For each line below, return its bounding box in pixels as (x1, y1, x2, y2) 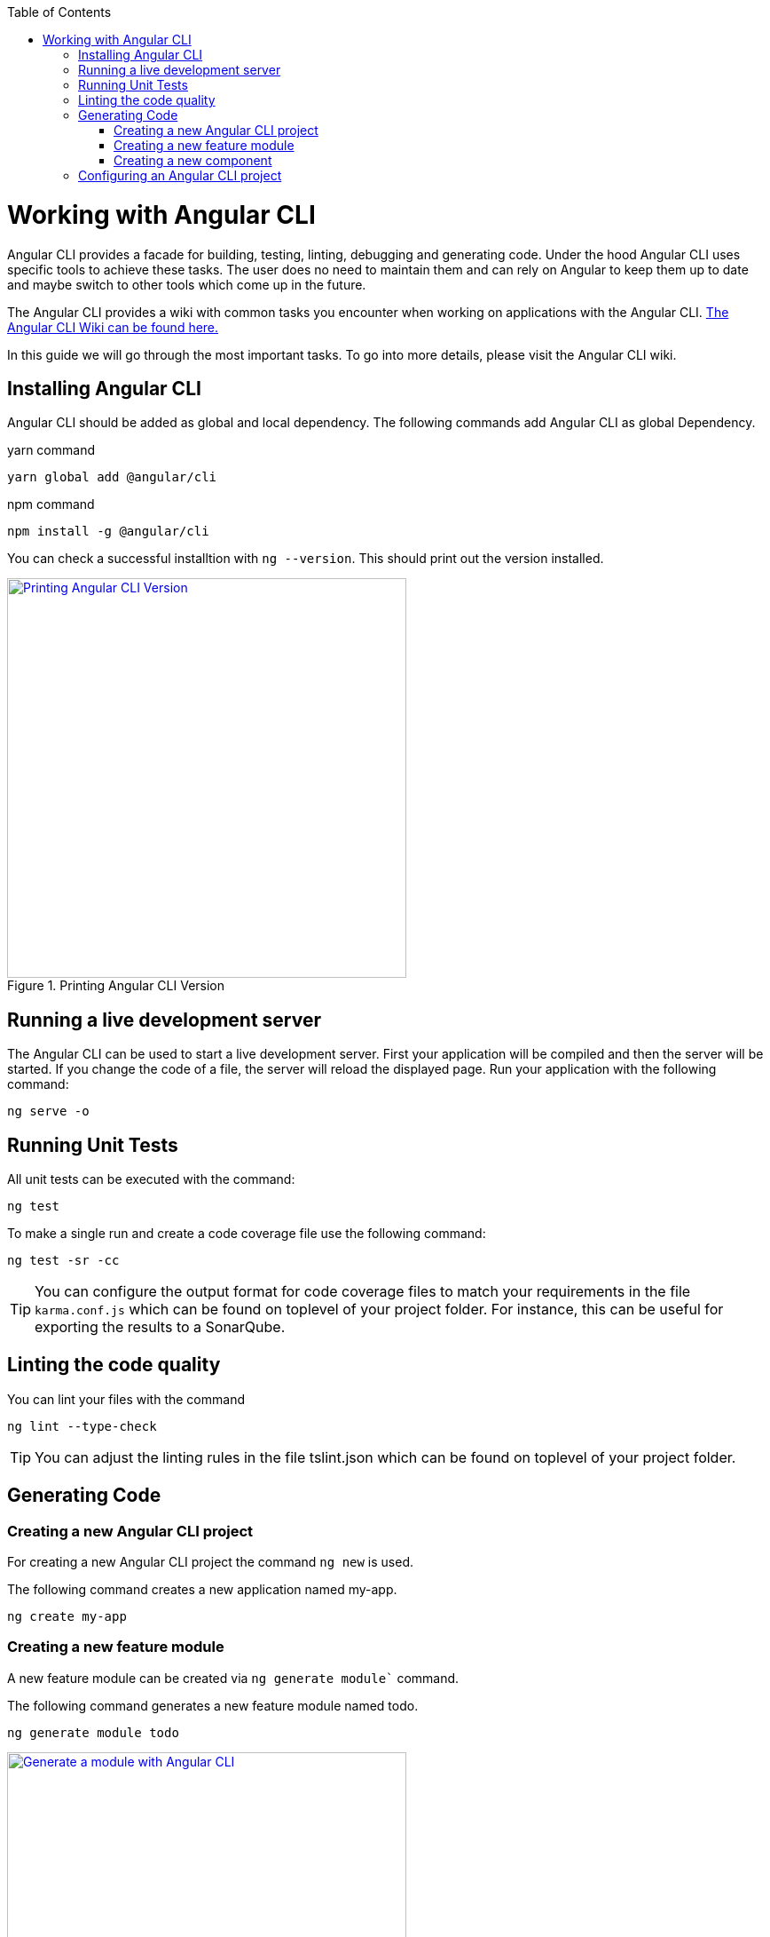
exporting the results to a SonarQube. (35, 1318, 286, 1337)
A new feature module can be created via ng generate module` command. (7, 1670, 460, 1686)
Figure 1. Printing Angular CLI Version (7, 978, 225, 994)
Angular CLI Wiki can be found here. (7, 319, 219, 335)
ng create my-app (7, 1609, 127, 1624)
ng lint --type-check (7, 1418, 157, 1433)
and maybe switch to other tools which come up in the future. (7, 276, 366, 292)
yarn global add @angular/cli (7, 470, 217, 485)
